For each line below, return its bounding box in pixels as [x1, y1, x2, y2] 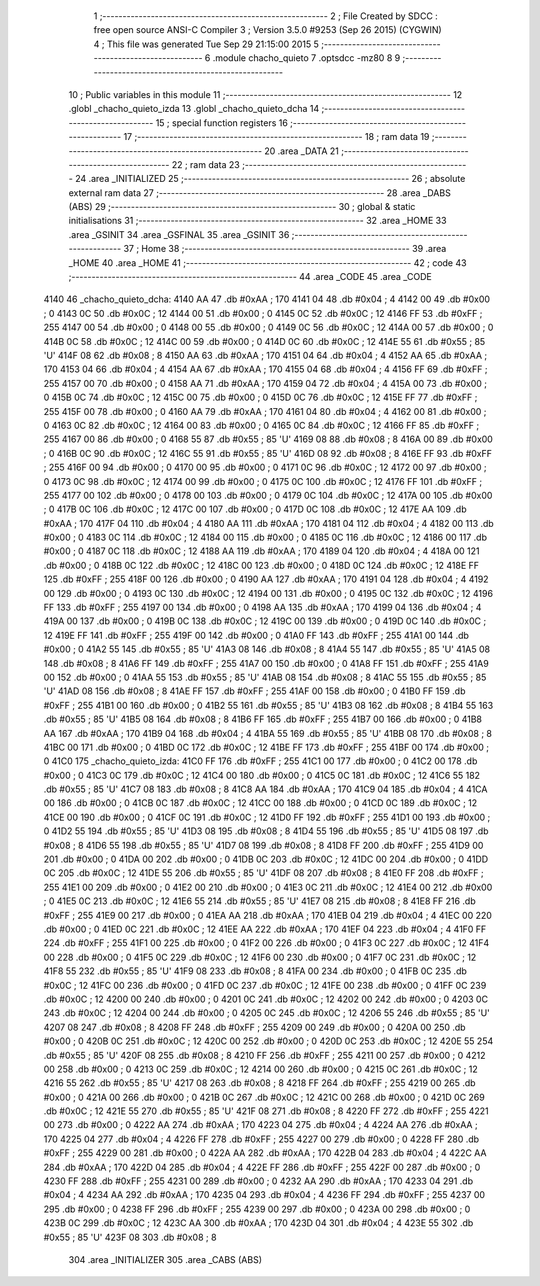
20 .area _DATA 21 [264, 145, 339, 157]
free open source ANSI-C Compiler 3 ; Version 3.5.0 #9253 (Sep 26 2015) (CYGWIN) [93, 24, 442, 36]
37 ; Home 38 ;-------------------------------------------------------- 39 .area [123, 243, 447, 255]
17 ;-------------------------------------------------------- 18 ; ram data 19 [123, 131, 430, 143]
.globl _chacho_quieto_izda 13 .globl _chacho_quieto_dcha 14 [68, 103, 320, 115]
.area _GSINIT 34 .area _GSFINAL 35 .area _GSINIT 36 [68, 228, 290, 240]
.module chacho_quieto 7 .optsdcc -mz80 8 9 [212, 52, 401, 64]
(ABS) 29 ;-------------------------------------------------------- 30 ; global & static [68, 201, 416, 213]
